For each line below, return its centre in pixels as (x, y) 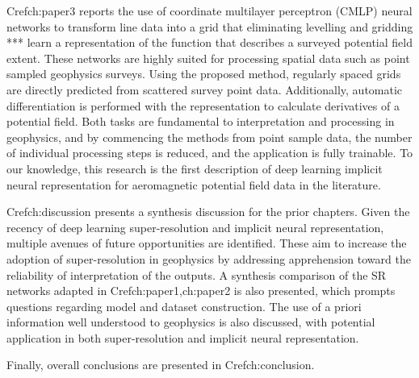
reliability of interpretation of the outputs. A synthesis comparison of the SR (197, 274)
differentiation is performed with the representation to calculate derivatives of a (203, 105)
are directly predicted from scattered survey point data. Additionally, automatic (205, 89)
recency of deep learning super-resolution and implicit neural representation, (195, 227)
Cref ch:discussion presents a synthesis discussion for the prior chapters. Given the (208, 212)
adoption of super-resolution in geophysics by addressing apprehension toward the (209, 258)
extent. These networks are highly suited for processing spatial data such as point (208, 58)
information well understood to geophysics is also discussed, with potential (191, 322)
